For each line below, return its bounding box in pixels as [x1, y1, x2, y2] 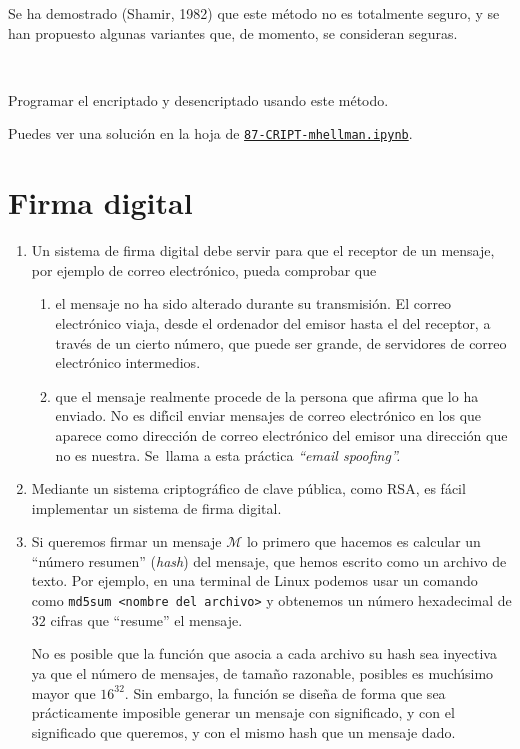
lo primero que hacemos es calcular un [246, 531, 481, 552]
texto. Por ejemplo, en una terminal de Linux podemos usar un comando [31, 570, 478, 591]
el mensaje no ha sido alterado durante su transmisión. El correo [55, 293, 452, 314]
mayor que [31, 682, 96, 703]
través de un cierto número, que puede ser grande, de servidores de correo [55, 332, 507, 353]
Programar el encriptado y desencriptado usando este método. [8, 89, 389, 110]
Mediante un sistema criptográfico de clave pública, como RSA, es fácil [31, 478, 466, 499]
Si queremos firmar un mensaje [31, 531, 222, 552]
